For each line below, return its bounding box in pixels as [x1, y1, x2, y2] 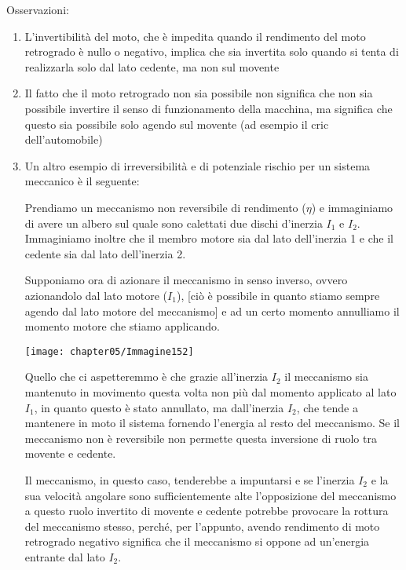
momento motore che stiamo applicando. [24, 318, 221, 334]
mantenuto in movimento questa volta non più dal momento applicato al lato [24, 383, 397, 400]
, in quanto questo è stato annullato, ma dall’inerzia [34, 399, 284, 415]
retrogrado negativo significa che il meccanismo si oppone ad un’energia [24, 533, 370, 550]
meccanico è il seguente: [24, 173, 140, 189]
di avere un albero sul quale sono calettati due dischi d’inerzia [24, 214, 323, 231]
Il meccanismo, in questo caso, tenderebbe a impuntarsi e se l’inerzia [24, 471, 355, 488]
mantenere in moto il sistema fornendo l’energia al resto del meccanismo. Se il [24, 415, 400, 431]
